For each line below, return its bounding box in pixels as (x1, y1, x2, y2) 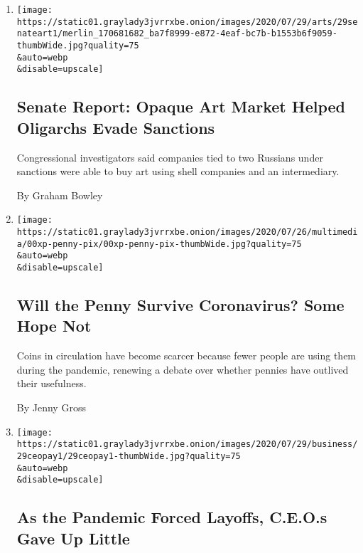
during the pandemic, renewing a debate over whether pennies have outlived (16, 362, 349, 376)
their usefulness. (16, 376, 87, 391)
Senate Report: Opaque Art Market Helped (16, 95, 346, 117)
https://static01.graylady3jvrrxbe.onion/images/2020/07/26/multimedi (16, 226, 358, 237)
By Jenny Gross (16, 399, 86, 414)
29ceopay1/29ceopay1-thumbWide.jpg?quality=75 (16, 451, 241, 461)
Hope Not (16, 315, 92, 337)
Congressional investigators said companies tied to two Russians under (16, 149, 323, 164)
